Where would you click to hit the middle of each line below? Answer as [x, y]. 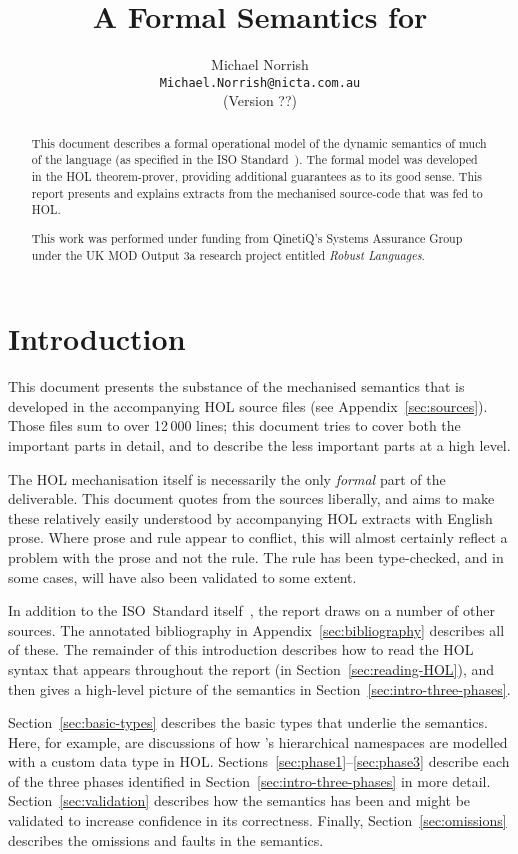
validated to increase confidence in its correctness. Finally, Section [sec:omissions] [257, 820]
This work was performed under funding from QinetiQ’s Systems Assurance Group [247, 237]
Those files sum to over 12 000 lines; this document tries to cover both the [234, 425]
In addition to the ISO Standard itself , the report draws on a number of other [251, 610]
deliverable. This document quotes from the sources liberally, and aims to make [251, 498]
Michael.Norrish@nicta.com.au [260, 82]
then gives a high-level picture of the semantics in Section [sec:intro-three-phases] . [259, 688]
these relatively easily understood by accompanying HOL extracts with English [250, 517]
